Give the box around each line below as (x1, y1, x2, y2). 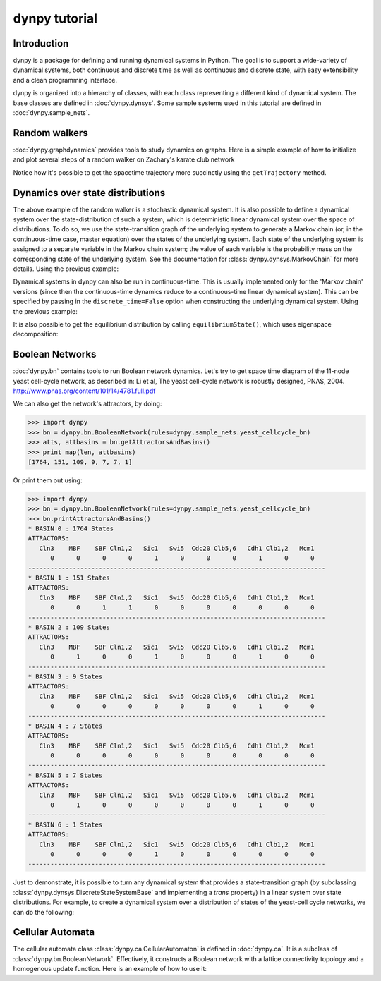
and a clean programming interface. (13, 75, 118, 84)
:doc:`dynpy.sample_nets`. (13, 109, 90, 117)
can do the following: (13, 908, 74, 916)
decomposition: (13, 330, 59, 339)
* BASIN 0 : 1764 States (28, 525, 114, 532)
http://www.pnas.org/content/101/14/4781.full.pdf (13, 386, 156, 395)
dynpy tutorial (13, 11, 98, 26)
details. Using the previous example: (13, 264, 119, 273)
